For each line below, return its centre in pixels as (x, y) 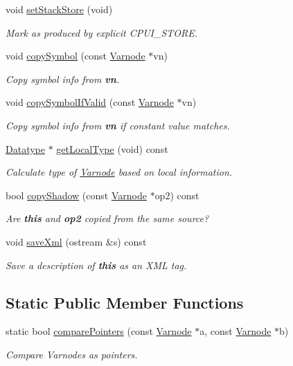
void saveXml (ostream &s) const (76, 241)
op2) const (177, 195)
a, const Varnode (236, 331)
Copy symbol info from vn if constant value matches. (118, 125)
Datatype (25, 148)
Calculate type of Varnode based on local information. (119, 172)
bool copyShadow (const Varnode (76, 195)
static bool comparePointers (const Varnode (99, 331)
